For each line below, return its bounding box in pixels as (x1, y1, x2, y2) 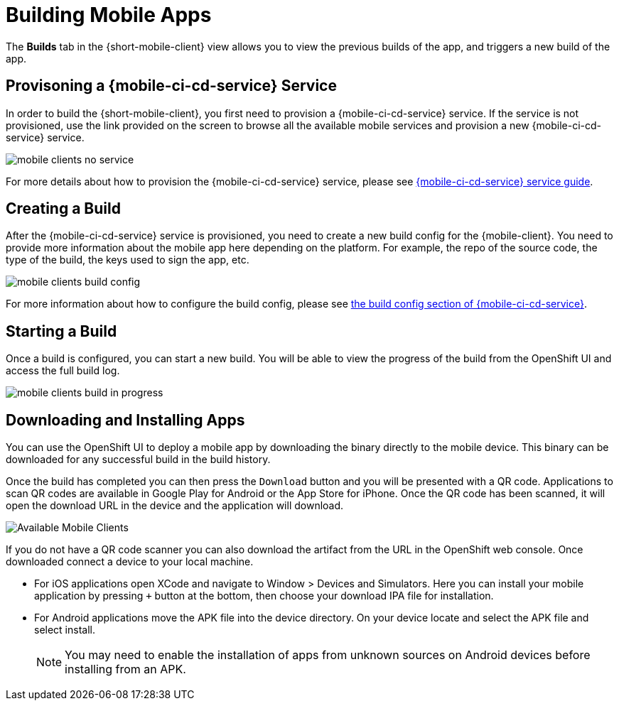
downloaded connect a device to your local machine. (6, 555, 254, 568)
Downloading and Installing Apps (6, 411, 245, 429)
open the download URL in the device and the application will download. (6, 499, 344, 512)
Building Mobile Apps (6, 3, 212, 27)
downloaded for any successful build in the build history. (6, 453, 271, 466)
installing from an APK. (65, 662, 186, 677)
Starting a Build (6, 322, 117, 340)
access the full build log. (6, 364, 120, 377)
